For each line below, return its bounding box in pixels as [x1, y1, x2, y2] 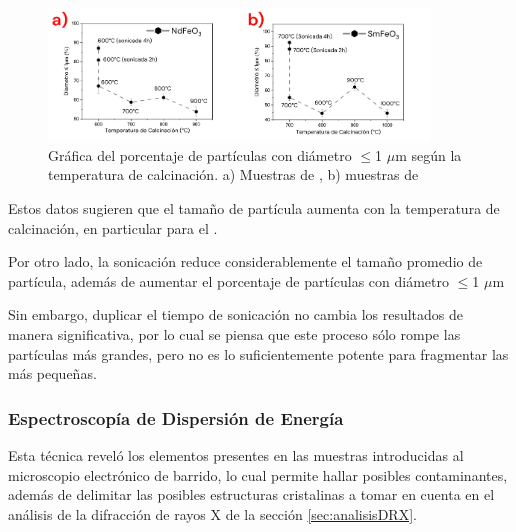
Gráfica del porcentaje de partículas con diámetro [48, 144, 352, 165]
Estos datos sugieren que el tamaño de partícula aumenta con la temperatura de [8, 197, 500, 218]
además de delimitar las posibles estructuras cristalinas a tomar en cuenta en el [8, 484, 495, 505]
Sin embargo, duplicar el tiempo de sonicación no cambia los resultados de [8, 304, 464, 325]
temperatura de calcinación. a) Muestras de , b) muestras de [48, 164, 419, 185]
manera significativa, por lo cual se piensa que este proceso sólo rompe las [8, 323, 461, 344]
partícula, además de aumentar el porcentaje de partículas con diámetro [8, 270, 449, 291]
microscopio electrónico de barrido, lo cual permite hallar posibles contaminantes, [8, 464, 508, 485]
